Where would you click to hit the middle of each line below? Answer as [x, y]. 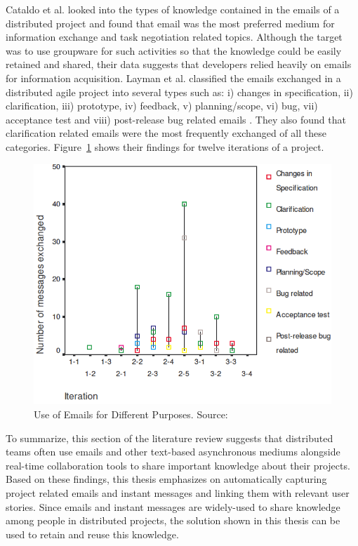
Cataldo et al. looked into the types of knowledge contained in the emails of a [173, 9]
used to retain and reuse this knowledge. [92, 534]
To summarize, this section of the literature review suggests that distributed [170, 438]
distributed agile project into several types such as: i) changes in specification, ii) [179, 92]
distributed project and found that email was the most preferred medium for [170, 23]
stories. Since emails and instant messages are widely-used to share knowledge [173, 506]
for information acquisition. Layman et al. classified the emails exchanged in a [173, 78]
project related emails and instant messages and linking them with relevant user [178, 493]
